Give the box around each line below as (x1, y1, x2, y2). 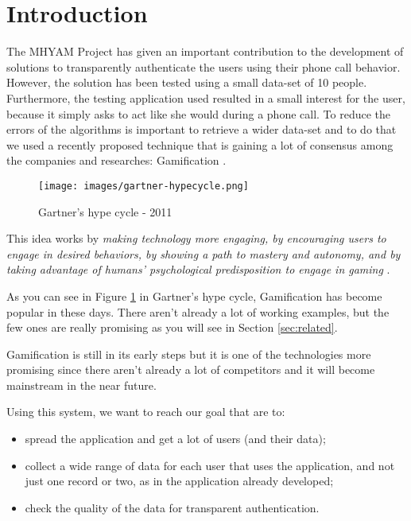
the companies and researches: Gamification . (6, 152, 227, 169)
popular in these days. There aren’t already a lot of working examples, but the (6, 303, 390, 320)
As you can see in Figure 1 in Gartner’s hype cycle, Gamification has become (6, 287, 382, 304)
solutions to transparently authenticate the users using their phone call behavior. (6, 58, 401, 75)
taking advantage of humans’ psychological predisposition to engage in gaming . (6, 261, 390, 278)
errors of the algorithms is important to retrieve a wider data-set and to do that (6, 121, 397, 138)
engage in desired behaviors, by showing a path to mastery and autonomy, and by (6, 245, 401, 262)
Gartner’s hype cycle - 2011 (38, 203, 173, 220)
